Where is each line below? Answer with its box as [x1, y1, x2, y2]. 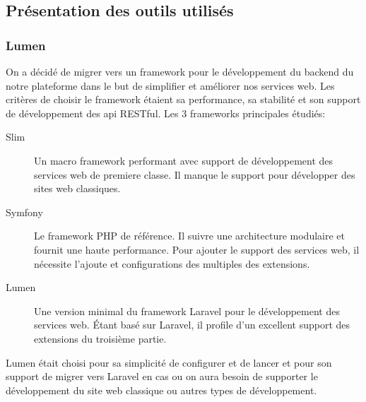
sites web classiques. [34, 181, 121, 196]
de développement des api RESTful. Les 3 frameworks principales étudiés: [6, 105, 326, 120]
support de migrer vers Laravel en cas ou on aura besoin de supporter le [6, 369, 318, 384]
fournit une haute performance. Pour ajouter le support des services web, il [34, 242, 360, 256]
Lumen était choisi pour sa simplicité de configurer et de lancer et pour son [6, 355, 332, 370]
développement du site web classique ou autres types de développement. [6, 382, 317, 397]
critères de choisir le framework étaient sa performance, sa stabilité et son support [6, 92, 361, 107]
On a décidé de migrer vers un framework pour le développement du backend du [6, 64, 354, 78]
